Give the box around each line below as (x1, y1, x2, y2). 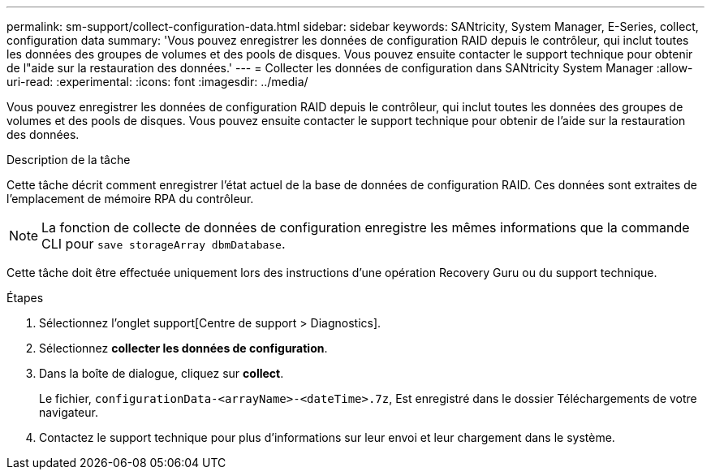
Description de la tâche (6, 153, 131, 167)
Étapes (6, 291, 44, 305)
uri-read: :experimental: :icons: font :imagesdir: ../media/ (6, 75, 308, 89)
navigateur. (39, 405, 98, 419)
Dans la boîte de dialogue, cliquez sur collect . (39, 366, 284, 380)
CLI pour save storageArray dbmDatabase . (41, 236, 286, 252)
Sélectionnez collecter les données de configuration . (39, 341, 328, 355)
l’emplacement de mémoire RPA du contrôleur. (6, 192, 254, 206)
